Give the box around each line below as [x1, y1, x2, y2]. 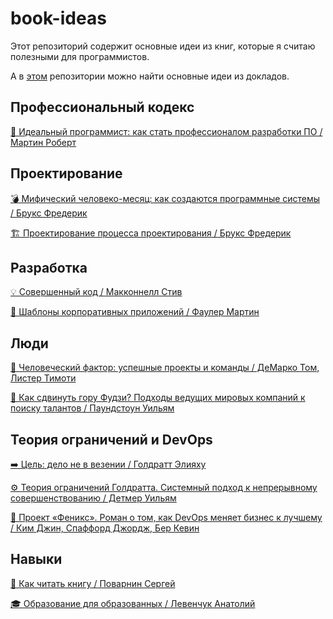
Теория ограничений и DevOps [10, 431, 213, 448]
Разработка [10, 259, 88, 276]
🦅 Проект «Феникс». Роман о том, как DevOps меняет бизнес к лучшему [10, 512, 323, 523]
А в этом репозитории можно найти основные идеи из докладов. [10, 70, 290, 82]
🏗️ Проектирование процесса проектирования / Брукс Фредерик [10, 227, 292, 239]
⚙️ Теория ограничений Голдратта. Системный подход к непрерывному [10, 482, 318, 493]
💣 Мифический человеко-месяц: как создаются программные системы [10, 192, 321, 204]
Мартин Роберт [10, 136, 77, 148]
